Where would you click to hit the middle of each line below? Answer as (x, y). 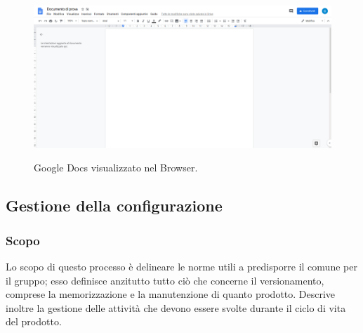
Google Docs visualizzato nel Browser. (116, 168)
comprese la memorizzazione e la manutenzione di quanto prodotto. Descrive (171, 294)
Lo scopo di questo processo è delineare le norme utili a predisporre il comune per (181, 267)
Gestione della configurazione (114, 205)
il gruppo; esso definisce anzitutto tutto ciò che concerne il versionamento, (165, 280)
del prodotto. (34, 321)
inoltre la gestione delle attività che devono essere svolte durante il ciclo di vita (176, 307)
